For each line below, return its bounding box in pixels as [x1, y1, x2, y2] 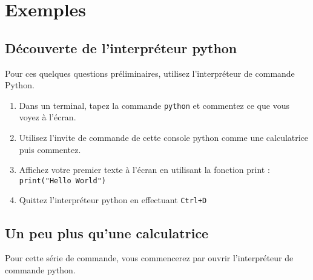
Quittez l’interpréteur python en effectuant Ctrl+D [19, 194, 207, 206]
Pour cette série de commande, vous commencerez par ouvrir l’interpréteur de [5, 252, 294, 264]
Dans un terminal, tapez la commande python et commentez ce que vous [19, 99, 289, 111]
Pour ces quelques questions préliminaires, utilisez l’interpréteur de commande [5, 67, 295, 79]
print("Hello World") [19, 176, 106, 185]
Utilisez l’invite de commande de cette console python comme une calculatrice [19, 131, 309, 144]
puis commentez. [19, 143, 81, 155]
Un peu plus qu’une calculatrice [5, 223, 209, 242]
